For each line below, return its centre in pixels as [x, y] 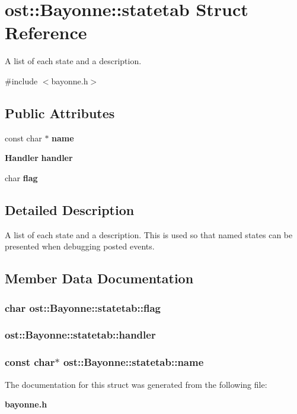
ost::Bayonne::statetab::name [133, 362]
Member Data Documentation [99, 278]
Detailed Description [70, 209]
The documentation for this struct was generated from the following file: [136, 384]
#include [21, 80]
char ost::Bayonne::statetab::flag [83, 307]
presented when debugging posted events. [80, 246]
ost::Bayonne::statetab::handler [80, 335]
